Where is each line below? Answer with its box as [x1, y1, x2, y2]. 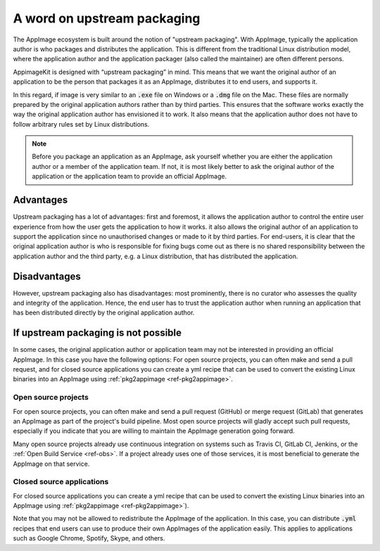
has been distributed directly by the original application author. [13, 308, 195, 317]
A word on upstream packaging [13, 11, 201, 26]
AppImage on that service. [13, 460, 90, 468]
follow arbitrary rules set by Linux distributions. [13, 120, 150, 128]
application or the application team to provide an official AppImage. [32, 172, 227, 181]
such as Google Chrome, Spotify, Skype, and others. [13, 534, 165, 543]
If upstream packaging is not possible [13, 327, 182, 339]
